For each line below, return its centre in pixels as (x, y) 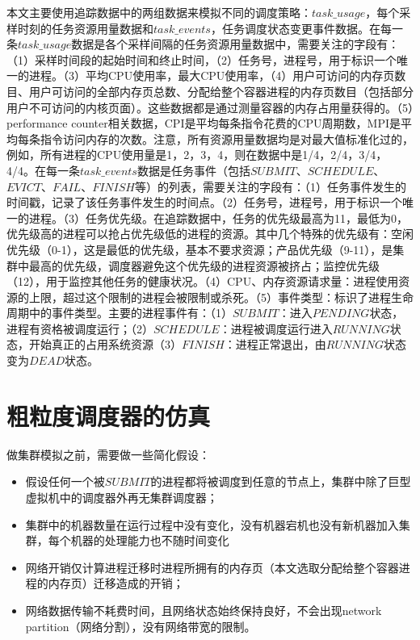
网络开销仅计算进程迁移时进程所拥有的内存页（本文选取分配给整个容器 (212, 567)
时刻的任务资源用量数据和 (85, 28)
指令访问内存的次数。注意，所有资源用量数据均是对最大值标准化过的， (227, 138)
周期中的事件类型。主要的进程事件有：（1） (120, 313)
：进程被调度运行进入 (276, 328)
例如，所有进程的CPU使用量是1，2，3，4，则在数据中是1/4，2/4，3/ (189, 155)
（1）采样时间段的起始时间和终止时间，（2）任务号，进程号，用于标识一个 (202, 59)
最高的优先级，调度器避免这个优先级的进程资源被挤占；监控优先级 (204, 265)
